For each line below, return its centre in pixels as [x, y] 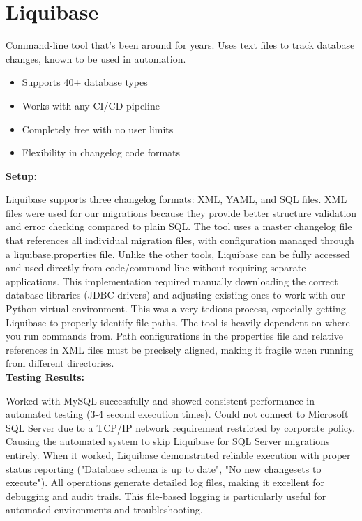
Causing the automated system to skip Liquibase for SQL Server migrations [168, 441]
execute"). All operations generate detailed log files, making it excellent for [165, 482]
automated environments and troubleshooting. [104, 509]
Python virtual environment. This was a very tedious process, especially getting [176, 309]
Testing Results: [45, 377]
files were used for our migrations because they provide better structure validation [181, 212]
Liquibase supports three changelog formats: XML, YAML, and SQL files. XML [176, 199]
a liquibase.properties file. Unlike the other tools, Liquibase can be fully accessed [178, 254]
